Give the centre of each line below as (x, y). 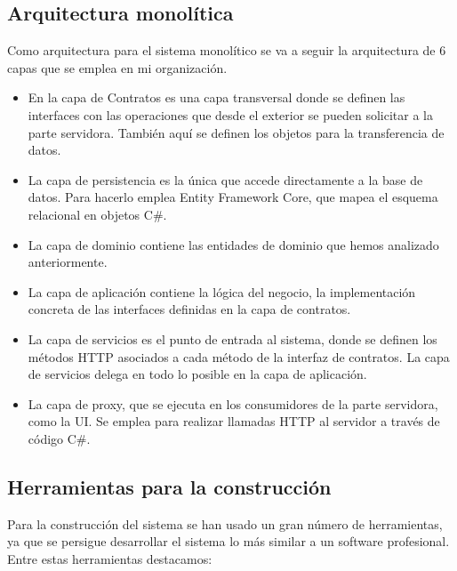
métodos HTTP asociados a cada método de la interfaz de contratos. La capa (239, 356)
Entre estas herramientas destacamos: (110, 558)
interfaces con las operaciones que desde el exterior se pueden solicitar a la (231, 114)
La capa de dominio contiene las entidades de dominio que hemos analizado (233, 244)
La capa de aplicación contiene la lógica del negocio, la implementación (222, 291)
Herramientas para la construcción (169, 486)
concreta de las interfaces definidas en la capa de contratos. (189, 309)
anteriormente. (68, 262)
